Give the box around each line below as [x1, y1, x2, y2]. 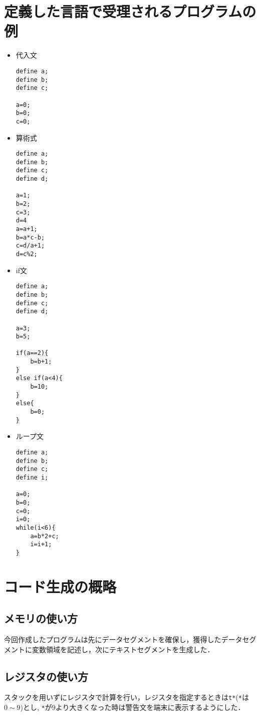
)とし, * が [20, 702, 52, 712]
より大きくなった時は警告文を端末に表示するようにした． [55, 702, 245, 712]
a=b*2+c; [30, 532, 59, 540]
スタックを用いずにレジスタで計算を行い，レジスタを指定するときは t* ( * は [4, 692, 249, 702]
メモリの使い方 [4, 611, 78, 626]
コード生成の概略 [4, 576, 117, 596]
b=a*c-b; [16, 233, 45, 241]
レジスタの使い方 [4, 668, 88, 684]
